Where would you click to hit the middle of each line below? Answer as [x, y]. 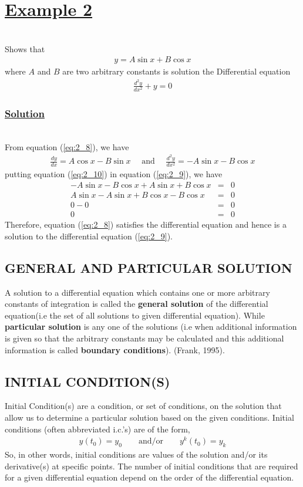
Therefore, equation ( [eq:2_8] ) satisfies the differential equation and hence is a [146, 224]
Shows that [25, 48]
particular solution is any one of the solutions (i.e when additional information [151, 327]
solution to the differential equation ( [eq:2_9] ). [89, 236]
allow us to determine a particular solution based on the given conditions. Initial [149, 417]
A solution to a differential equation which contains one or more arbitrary [137, 292]
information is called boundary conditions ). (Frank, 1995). [115, 349]
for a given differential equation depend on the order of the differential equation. [149, 477]
